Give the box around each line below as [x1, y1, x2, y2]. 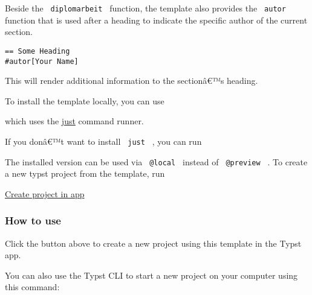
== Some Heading [5, 46, 70, 56]
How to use [5, 213, 61, 228]
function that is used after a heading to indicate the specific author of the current [5, 13, 308, 26]
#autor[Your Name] [5, 57, 79, 66]
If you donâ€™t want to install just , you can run [5, 135, 202, 147]
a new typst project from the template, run [5, 167, 165, 180]
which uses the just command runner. [5, 115, 144, 127]
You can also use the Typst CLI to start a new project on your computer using [5, 268, 298, 281]
